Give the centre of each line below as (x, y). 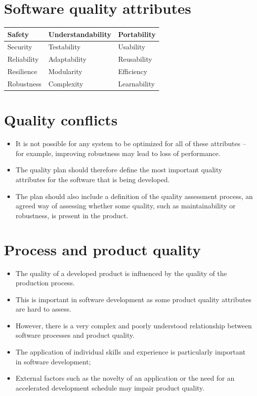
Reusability (135, 59)
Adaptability (67, 59)
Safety (18, 34)
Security (20, 47)
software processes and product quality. (75, 335)
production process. (45, 283)
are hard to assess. (43, 309)
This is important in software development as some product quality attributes (133, 299)
